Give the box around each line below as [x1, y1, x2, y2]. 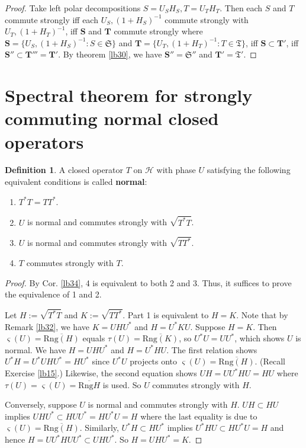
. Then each [220, 2, 263, 14]
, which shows [234, 332, 285, 344]
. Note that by [236, 309, 288, 321]
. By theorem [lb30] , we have [58, 48, 162, 60]
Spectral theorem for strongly [5, 83, 253, 107]
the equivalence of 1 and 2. [5, 288, 102, 300]
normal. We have [5, 343, 66, 356]
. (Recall [255, 355, 286, 367]
